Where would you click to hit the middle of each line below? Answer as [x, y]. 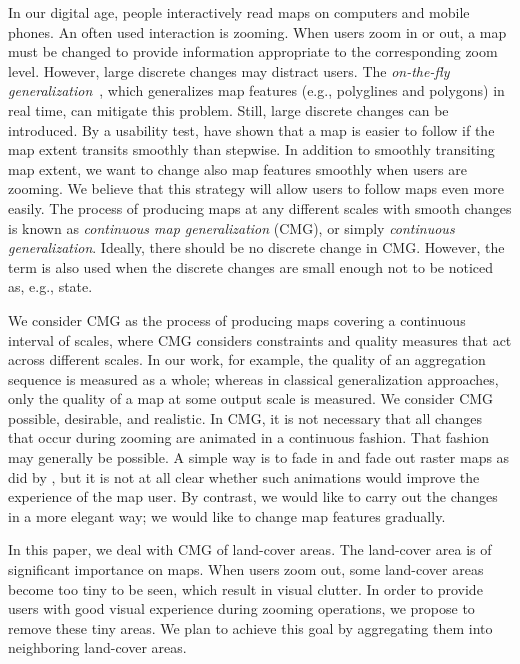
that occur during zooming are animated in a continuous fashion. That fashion [249, 437]
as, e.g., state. [50, 286]
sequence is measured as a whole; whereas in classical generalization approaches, [253, 378]
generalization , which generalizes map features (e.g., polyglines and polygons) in [256, 90]
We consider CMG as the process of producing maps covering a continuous [237, 319]
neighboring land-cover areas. [97, 647]
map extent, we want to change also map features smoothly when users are [237, 168]
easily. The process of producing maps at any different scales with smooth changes [260, 207]
